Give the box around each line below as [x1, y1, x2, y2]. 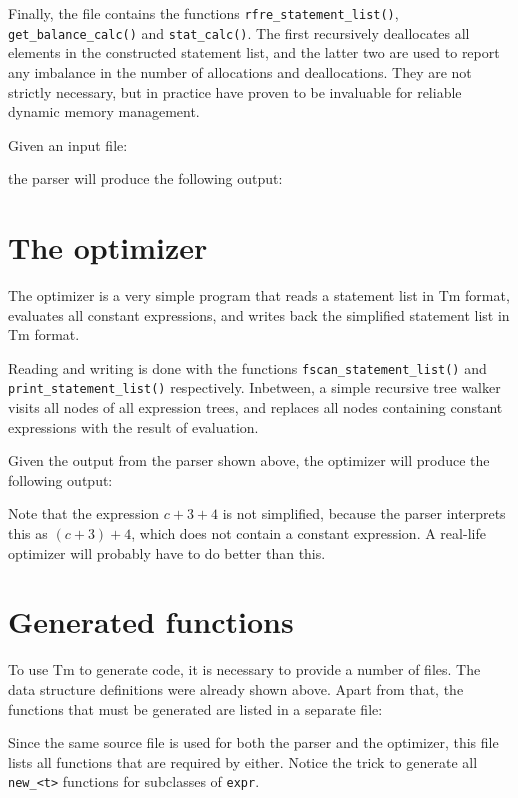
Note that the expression [8, 503, 160, 524]
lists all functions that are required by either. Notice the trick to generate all [8, 751, 478, 772]
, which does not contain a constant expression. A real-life [131, 523, 486, 544]
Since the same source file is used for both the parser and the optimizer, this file [8, 732, 499, 753]
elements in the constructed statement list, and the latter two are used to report [8, 42, 500, 63]
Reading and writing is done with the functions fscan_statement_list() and [8, 357, 487, 378]
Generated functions [8, 601, 294, 642]
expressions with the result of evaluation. [8, 416, 259, 437]
